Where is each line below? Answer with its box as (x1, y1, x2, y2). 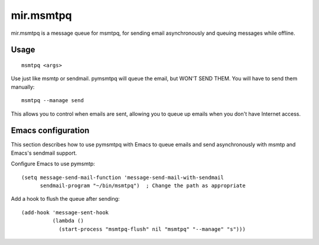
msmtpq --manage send (21, 97, 84, 104)
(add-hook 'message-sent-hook (21, 209, 109, 215)
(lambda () (52, 217, 84, 224)
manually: (11, 83, 35, 90)
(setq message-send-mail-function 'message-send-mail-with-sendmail (21, 174, 224, 181)
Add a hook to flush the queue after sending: (11, 195, 120, 202)
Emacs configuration (11, 126, 90, 136)
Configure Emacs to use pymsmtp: (11, 160, 96, 168)
